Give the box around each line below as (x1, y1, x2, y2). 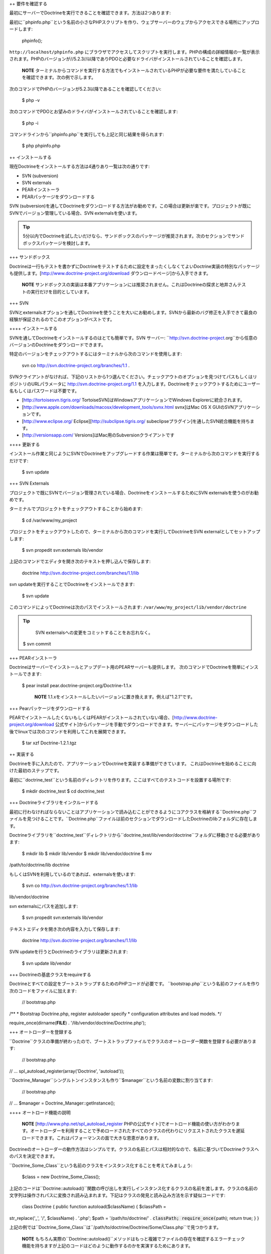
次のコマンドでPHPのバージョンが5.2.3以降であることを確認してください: (9, 86, 162, 92)
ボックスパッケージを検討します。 (23, 240, 93, 246)
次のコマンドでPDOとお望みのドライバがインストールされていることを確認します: (9, 108, 178, 115)
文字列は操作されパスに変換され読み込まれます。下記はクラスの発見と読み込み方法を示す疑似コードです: (9, 1192, 226, 1198)
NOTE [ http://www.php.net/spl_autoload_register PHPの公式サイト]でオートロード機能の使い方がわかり (22, 1121, 236, 1127)
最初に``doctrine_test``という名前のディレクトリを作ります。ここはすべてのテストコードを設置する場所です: (9, 776, 231, 782)
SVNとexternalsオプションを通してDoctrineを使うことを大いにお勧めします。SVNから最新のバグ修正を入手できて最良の (9, 309, 257, 316)
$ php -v (22, 97, 40, 103)
